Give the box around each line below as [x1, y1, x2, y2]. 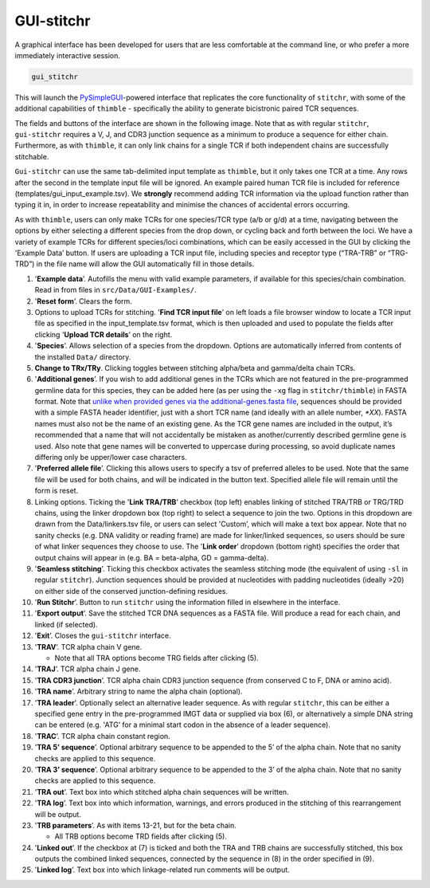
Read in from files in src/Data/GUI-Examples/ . [34, 285, 197, 295]
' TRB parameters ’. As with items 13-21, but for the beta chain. [34, 820, 236, 830]
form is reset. [34, 486, 79, 496]
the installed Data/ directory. [34, 352, 131, 362]
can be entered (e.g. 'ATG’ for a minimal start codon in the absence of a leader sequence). [34, 720, 330, 729]
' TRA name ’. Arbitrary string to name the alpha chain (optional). [34, 686, 243, 697]
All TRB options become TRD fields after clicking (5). [54, 831, 227, 841]
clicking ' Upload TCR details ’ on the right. [34, 329, 173, 339]
